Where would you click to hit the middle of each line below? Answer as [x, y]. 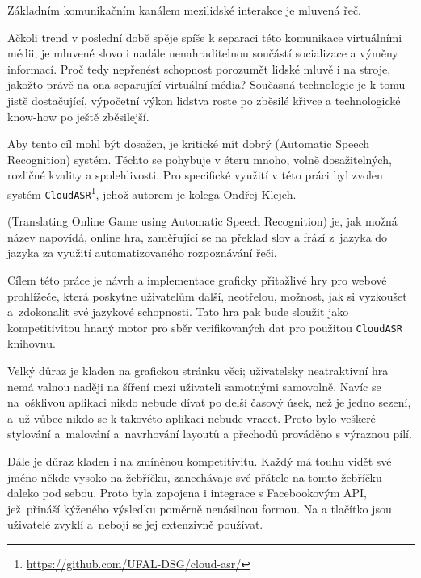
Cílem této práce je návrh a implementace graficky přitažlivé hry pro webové [197, 280]
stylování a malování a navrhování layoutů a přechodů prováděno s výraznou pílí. [210, 434]
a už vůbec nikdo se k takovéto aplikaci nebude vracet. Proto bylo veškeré [192, 418]
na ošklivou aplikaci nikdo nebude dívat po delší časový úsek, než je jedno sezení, [209, 402]
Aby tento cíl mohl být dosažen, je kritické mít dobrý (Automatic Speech [189, 143]
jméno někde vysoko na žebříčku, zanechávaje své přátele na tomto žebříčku [195, 477]
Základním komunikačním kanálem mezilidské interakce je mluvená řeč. [185, 10]
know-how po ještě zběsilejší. [78, 116]
